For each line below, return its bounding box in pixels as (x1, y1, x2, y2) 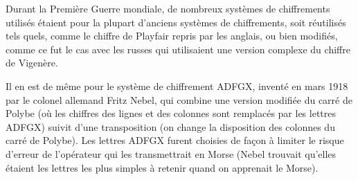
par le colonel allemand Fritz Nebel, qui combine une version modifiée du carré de (6, 92, 352, 107)
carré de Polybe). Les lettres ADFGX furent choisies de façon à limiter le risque (6, 133, 344, 147)
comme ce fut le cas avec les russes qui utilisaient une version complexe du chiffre (6, 42, 350, 56)
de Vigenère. (6, 55, 58, 70)
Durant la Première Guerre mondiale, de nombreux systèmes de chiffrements (6, 1, 330, 15)
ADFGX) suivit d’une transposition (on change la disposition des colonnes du (6, 119, 335, 134)
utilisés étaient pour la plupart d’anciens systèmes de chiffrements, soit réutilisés (6, 15, 346, 29)
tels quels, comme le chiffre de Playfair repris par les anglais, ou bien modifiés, (6, 28, 338, 43)
